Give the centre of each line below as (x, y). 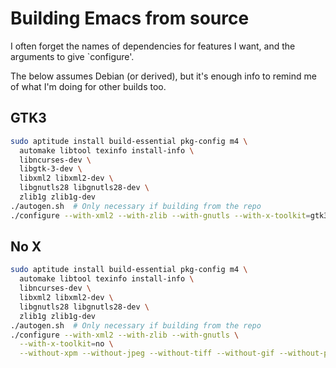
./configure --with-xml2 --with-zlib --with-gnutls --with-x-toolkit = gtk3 (169, 215)
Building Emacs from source (130, 18)
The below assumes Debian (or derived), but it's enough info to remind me (163, 76)
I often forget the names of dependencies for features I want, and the (153, 46)
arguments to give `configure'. (72, 56)
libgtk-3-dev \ (51, 169)
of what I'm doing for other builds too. (88, 86)
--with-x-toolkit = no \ (66, 344)
